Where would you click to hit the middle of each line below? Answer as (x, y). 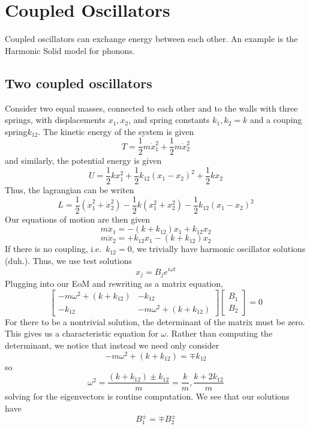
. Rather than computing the (219, 333)
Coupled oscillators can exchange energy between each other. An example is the (151, 39)
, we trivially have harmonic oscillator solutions (219, 249)
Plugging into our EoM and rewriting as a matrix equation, (114, 283)
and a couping (276, 120)
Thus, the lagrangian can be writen (70, 190)
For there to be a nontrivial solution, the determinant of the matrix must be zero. (155, 321)
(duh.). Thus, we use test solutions (68, 260)
